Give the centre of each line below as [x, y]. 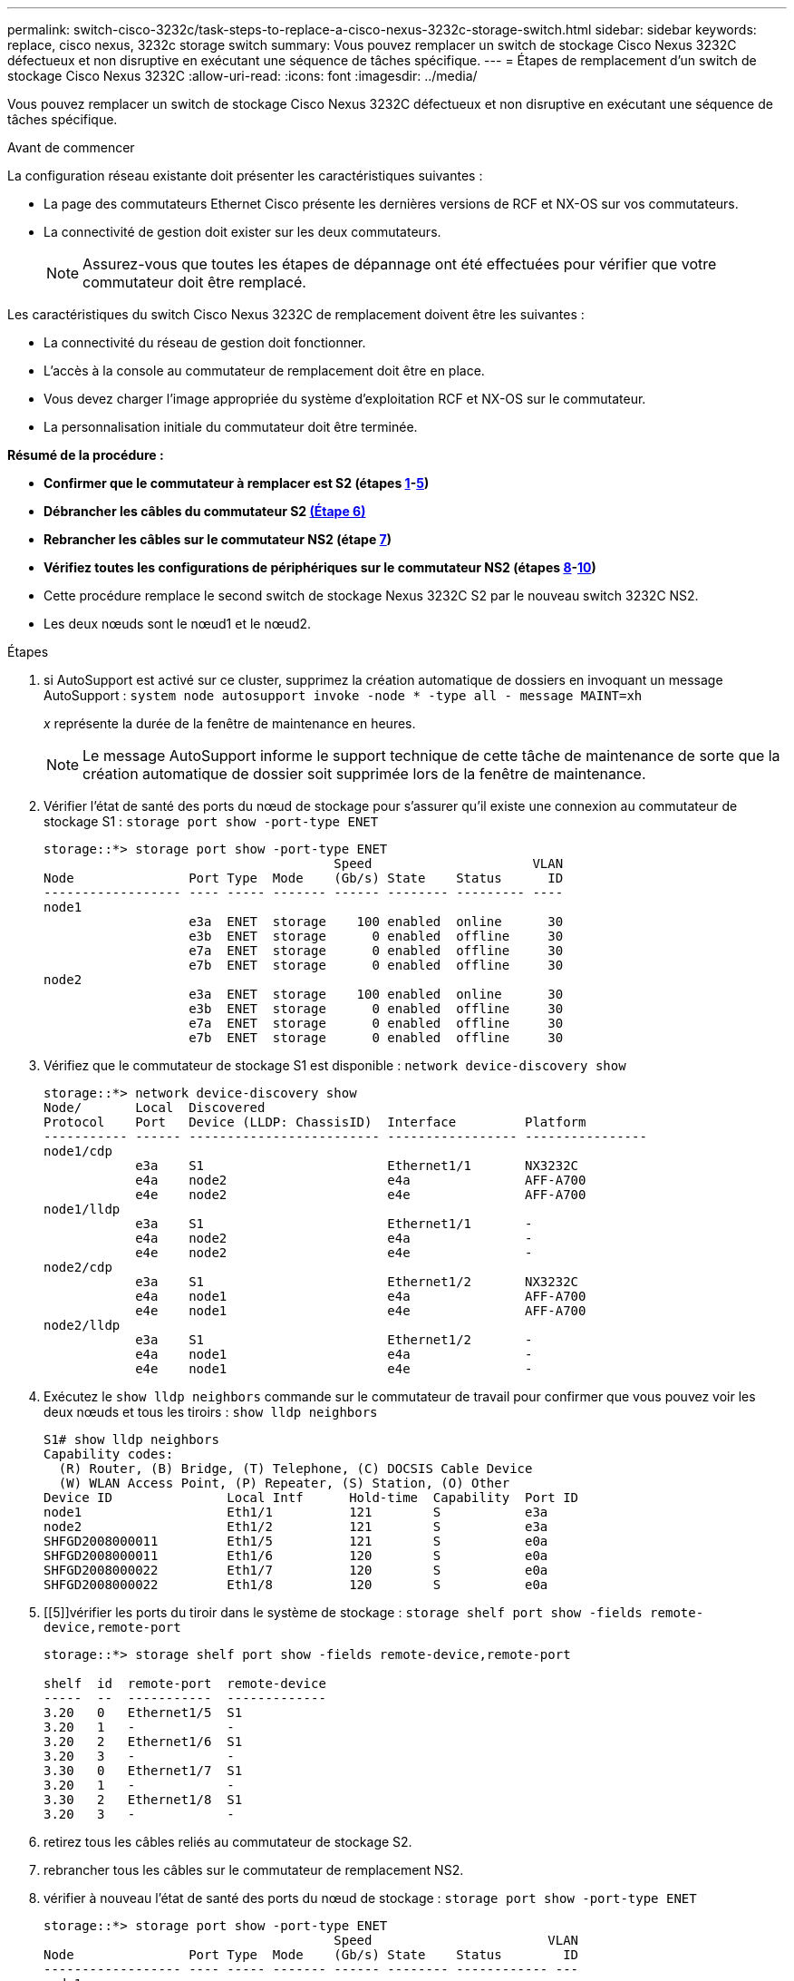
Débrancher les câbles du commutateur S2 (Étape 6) [205, 511]
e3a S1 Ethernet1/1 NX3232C [357, 1166]
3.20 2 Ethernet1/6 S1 [143, 1742]
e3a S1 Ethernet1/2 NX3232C [357, 1282]
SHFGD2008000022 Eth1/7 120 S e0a [296, 1570]
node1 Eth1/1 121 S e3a [296, 1512]
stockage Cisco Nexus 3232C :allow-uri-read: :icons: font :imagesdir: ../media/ [242, 76]
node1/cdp [78, 1151]
